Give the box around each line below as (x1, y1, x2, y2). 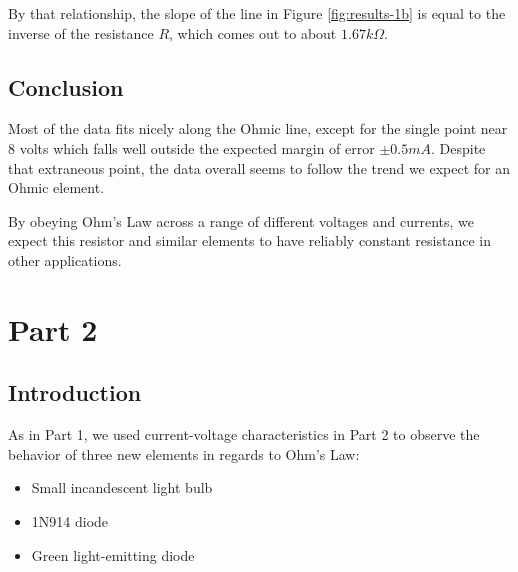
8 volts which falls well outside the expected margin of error (8, 137, 375, 158)
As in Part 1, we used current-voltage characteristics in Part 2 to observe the (8, 424, 480, 445)
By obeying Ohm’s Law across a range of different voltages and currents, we (8, 210, 475, 231)
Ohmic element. (8, 177, 105, 198)
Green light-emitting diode (31, 544, 195, 565)
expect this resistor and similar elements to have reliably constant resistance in (8, 230, 491, 251)
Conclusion (8, 71, 124, 102)
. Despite (430, 137, 486, 158)
